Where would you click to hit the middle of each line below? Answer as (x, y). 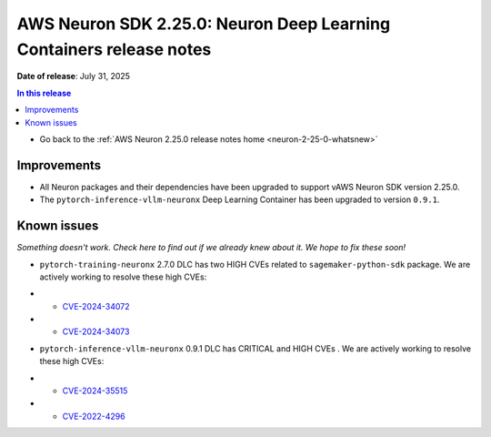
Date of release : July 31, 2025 (74, 76)
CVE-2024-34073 (96, 331)
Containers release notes (114, 49)
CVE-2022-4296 (94, 416)
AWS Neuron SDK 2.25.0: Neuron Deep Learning (204, 24)
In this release (44, 93)
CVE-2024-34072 (96, 306)
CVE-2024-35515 (95, 391)
